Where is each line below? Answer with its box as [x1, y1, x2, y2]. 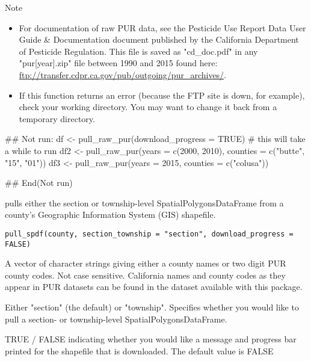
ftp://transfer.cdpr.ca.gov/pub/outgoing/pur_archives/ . [19, 68, 227, 81]
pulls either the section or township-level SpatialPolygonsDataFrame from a [5, 196, 284, 209]
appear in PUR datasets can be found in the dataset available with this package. [5, 280, 303, 293]
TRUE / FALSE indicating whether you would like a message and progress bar [5, 333, 297, 345]
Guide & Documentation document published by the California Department [19, 33, 299, 46]
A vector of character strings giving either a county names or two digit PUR [5, 257, 286, 270]
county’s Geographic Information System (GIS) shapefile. [5, 208, 216, 221]
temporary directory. [19, 112, 95, 125]
